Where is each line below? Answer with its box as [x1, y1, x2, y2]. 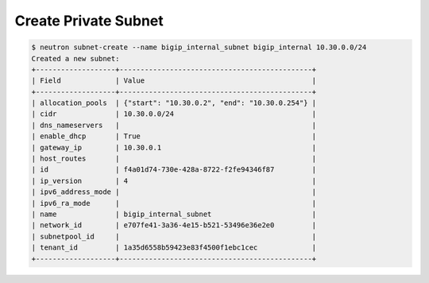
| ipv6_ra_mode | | [31, 199, 317, 207]
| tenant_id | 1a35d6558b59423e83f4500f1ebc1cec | [31, 243, 317, 252]
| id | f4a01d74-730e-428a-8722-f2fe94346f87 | [31, 165, 317, 174]
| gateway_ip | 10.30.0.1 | [31, 143, 317, 152]
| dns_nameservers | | [31, 120, 317, 130]
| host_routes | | [31, 154, 317, 163]
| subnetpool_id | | [31, 231, 317, 241]
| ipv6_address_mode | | [31, 188, 317, 196]
